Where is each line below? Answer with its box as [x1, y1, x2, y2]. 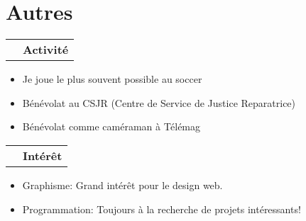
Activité [23, 41, 69, 58]
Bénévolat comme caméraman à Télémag [22, 119, 201, 134]
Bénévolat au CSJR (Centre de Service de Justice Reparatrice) [22, 95, 296, 110]
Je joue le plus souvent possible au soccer [22, 72, 202, 86]
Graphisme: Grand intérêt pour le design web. [22, 177, 223, 192]
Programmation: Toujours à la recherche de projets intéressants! [22, 201, 301, 216]
